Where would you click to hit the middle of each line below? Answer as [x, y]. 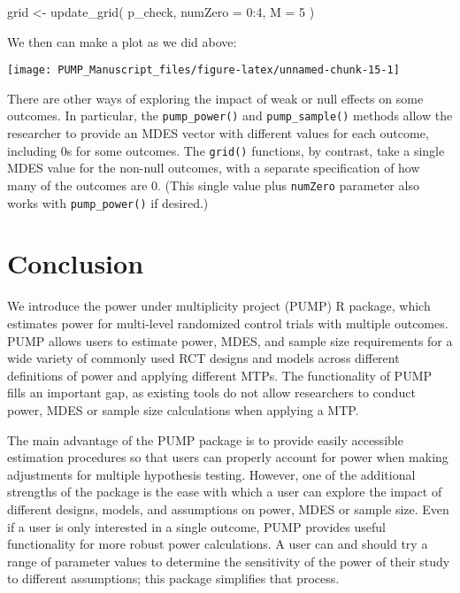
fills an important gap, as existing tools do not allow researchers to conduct [211, 393]
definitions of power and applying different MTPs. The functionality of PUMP [220, 375]
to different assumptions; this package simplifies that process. [173, 578]
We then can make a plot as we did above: [122, 41]
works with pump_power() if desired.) [108, 202]
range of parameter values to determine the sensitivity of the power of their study [229, 561]
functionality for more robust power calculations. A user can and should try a [218, 544]
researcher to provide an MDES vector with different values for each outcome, [218, 133]
